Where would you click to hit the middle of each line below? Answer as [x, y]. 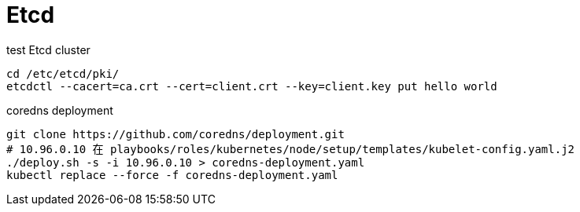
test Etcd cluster [48, 49]
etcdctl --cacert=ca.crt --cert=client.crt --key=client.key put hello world [252, 86]
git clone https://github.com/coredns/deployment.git [175, 134]
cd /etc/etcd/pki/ [63, 73]
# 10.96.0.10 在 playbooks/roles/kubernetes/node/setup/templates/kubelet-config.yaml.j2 [291, 149]
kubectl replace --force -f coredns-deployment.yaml [172, 175]
